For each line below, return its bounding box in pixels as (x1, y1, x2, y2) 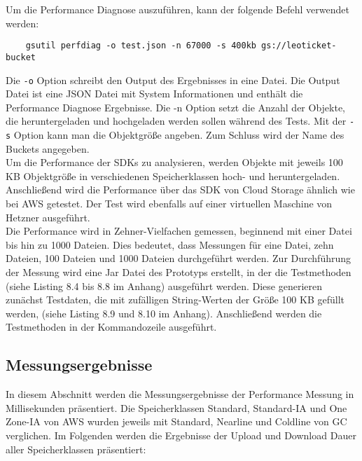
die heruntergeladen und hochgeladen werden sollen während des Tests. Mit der (6, 113, 347, 128)
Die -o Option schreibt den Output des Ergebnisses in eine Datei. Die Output (6, 72, 340, 87)
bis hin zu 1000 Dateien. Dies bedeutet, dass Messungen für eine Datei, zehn (6, 237, 334, 252)
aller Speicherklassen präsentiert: (6, 441, 146, 456)
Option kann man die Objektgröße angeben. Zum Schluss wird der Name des (13, 128, 344, 142)
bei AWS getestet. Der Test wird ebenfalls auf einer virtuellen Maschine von (6, 196, 333, 211)
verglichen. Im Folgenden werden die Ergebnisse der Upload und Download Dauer (6, 427, 356, 442)
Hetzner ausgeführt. (6, 209, 90, 224)
